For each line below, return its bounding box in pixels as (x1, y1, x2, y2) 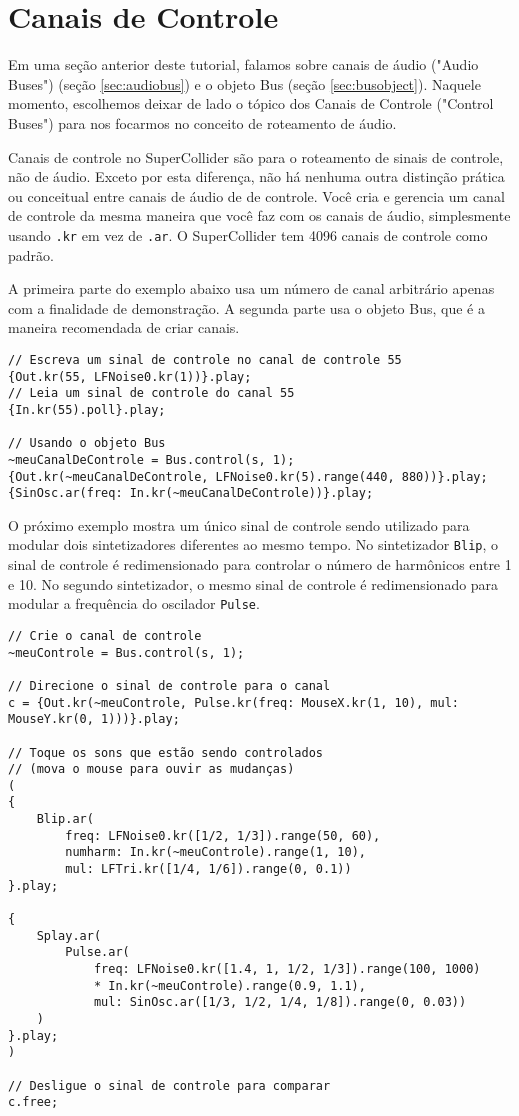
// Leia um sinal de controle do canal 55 (8, 386, 295, 401)
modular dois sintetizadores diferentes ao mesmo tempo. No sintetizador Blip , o (8, 534, 499, 555)
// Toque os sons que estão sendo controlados (8, 745, 323, 760)
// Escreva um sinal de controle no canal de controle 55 (8, 352, 402, 367)
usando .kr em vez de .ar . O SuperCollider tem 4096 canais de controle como (8, 224, 488, 245)
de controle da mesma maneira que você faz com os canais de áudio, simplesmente (8, 205, 511, 226)
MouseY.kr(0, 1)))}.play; (8, 712, 180, 727)
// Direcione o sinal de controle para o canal (8, 678, 331, 693)
